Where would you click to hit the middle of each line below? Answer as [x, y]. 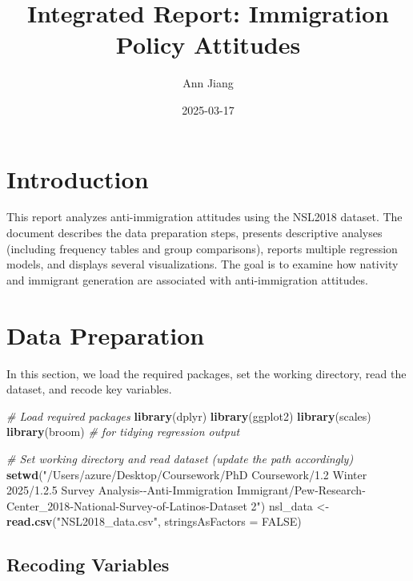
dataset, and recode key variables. [89, 389]
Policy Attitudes [208, 44]
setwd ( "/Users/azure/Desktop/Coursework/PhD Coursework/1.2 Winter [187, 474]
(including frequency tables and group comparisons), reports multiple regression [202, 248]
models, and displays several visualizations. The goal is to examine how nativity [202, 264]
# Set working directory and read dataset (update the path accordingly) [180, 458]
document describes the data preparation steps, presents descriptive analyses [194, 233]
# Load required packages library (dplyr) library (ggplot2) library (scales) [189, 416]
